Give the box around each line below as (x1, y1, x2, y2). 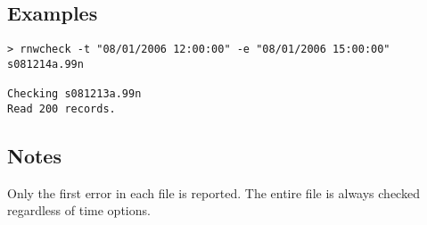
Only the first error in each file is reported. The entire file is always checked (7, 183, 420, 202)
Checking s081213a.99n (7, 87, 142, 101)
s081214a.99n (7, 57, 84, 71)
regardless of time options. (7, 201, 151, 220)
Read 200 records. (7, 102, 116, 115)
